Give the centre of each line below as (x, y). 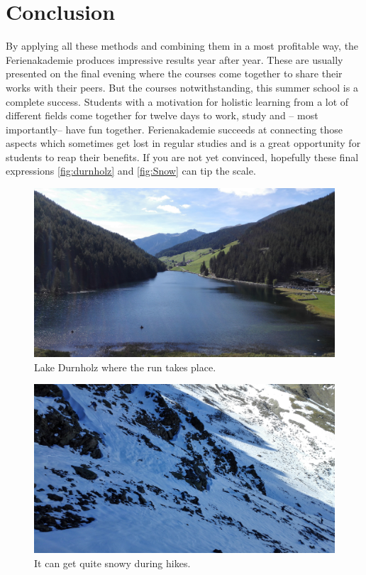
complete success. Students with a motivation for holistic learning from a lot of (177, 101)
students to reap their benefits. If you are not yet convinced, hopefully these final (182, 157)
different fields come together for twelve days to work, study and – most (162, 115)
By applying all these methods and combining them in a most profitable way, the (182, 46)
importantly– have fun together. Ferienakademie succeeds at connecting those (174, 129)
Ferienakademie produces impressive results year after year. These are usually (174, 59)
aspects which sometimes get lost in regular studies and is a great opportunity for (183, 143)
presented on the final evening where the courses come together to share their (174, 73)
